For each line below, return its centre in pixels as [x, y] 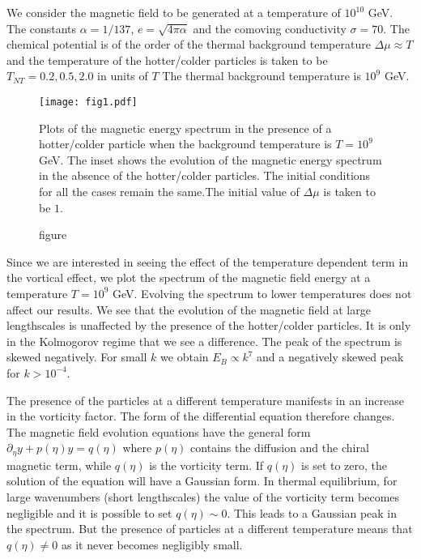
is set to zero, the [344, 465]
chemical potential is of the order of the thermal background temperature [189, 44]
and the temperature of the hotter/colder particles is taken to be [167, 60]
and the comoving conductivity [270, 28]
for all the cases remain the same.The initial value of [169, 191]
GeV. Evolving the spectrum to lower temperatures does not [262, 293]
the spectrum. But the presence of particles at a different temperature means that [210, 529]
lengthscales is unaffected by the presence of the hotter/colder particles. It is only [209, 325]
